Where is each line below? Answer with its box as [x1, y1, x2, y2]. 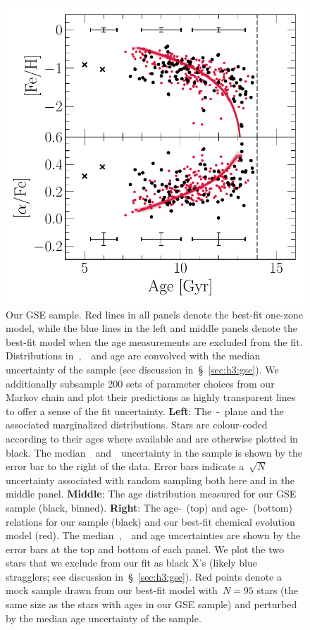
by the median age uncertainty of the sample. [6, 610, 201, 625]
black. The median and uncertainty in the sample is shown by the [6, 445, 303, 459]
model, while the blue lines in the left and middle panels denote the [6, 321, 297, 335]
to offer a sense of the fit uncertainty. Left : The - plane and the [6, 403, 284, 418]
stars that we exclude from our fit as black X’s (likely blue [6, 555, 258, 570]
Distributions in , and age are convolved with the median [6, 348, 261, 363]
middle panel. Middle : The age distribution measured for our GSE [6, 486, 297, 501]
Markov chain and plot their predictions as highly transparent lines [6, 390, 296, 404]
